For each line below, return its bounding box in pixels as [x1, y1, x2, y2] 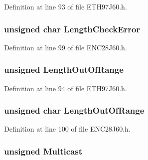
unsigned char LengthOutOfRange [4, 104, 145, 117]
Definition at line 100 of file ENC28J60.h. [4, 124, 131, 134]
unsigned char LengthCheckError [4, 22, 141, 35]
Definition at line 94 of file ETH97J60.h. [4, 83, 127, 93]
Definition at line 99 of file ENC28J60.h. [4, 42, 127, 52]
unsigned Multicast [4, 145, 83, 157]
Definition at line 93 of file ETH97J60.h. [4, 1, 127, 11]
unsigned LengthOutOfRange [4, 63, 124, 76]
